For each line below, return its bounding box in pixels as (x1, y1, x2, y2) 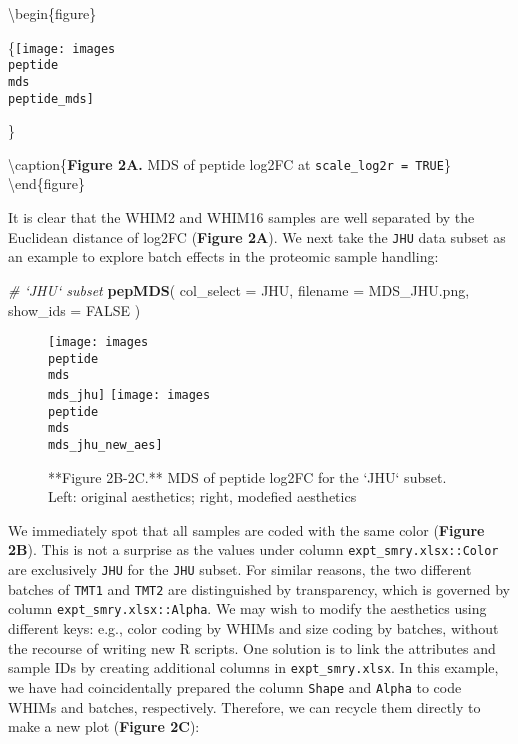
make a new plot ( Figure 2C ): (8, 716, 200, 737)
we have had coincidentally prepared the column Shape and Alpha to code (8, 676, 462, 697)
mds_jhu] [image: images (48, 388, 211, 403)
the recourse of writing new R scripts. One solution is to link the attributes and (8, 637, 496, 658)
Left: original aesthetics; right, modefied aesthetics (48, 486, 357, 507)
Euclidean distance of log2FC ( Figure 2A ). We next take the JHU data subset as (8, 226, 506, 247)
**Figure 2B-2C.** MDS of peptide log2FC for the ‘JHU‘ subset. (48, 466, 447, 487)
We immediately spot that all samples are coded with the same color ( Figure (8, 519, 485, 540)
